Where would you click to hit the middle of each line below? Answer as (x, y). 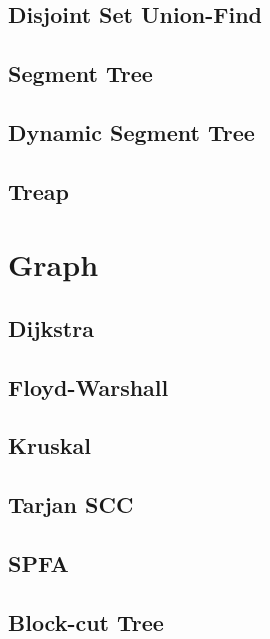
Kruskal (50, 445)
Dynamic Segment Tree (131, 131)
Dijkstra (51, 327)
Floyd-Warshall (88, 386)
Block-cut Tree (86, 621)
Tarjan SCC (71, 504)
